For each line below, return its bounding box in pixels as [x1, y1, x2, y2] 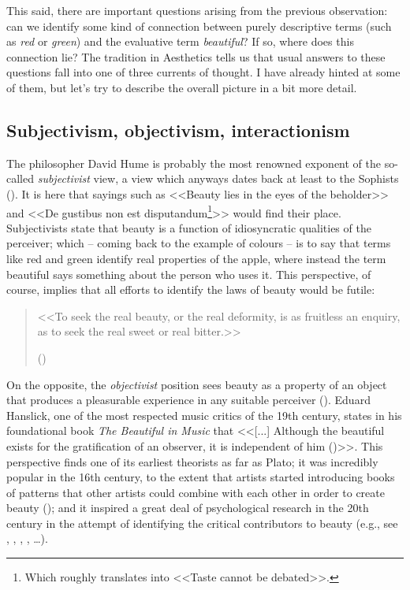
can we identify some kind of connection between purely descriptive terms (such [6, 17, 392, 34]
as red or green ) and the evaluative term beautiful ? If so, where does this [6, 33, 354, 50]
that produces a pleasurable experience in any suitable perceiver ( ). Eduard [6, 391, 371, 408]
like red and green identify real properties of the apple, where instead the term [6, 250, 386, 266]
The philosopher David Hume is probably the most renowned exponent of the [6, 154, 382, 171]
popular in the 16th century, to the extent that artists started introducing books [6, 469, 395, 485]
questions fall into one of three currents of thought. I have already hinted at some [6, 64, 401, 80]
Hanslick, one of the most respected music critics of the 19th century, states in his [6, 406, 402, 423]
